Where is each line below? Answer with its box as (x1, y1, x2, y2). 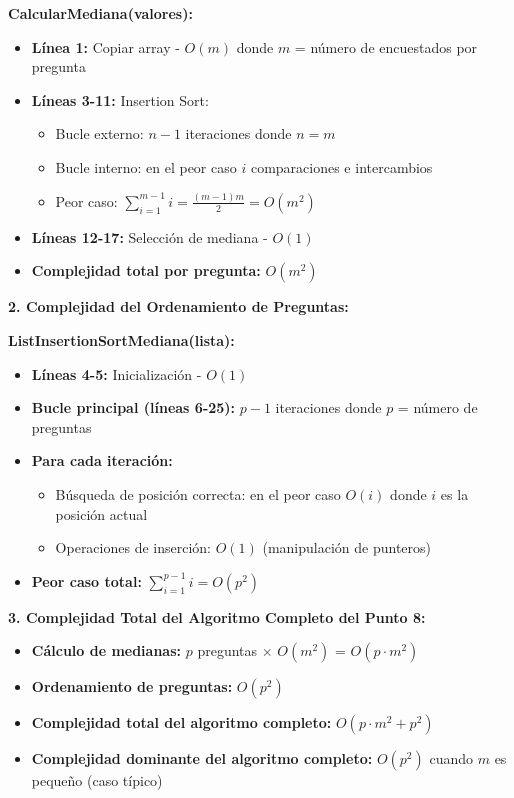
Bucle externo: (55, 123, 144, 144)
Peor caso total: (31, 570, 142, 591)
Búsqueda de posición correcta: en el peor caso (55, 484, 341, 505)
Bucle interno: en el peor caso (55, 156, 237, 177)
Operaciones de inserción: (55, 537, 211, 558)
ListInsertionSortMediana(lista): (8, 330, 235, 351)
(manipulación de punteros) (262, 537, 432, 558)
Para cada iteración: (31, 450, 173, 471)
